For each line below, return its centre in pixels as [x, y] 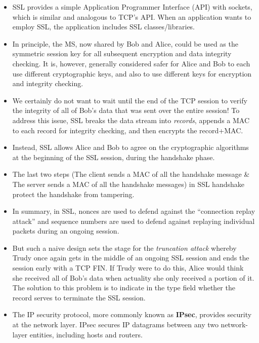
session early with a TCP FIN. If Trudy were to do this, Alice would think [128, 268]
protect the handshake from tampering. [73, 194]
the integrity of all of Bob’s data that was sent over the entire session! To [126, 110]
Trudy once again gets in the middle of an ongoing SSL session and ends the [131, 258]
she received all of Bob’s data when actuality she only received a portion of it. [133, 277]
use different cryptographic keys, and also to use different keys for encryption [132, 73]
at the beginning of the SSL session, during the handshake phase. [114, 157]
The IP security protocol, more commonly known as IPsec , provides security [132, 314]
